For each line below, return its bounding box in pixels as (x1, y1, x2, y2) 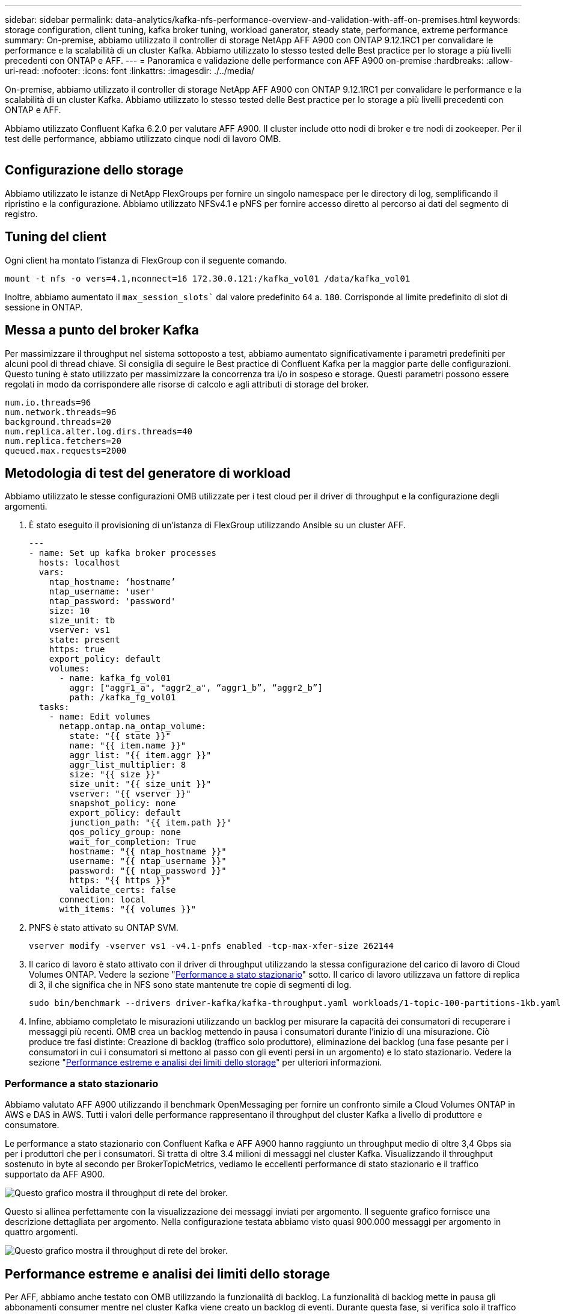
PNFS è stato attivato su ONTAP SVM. (29, 922, 179, 933)
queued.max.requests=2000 (5, 445, 127, 455)
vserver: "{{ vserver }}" (69, 789, 191, 799)
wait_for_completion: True (69, 837, 197, 847)
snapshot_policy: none (69, 798, 176, 809)
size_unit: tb (49, 615, 115, 626)
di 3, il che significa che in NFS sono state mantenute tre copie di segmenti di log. (29, 979, 352, 990)
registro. (5, 208, 38, 219)
